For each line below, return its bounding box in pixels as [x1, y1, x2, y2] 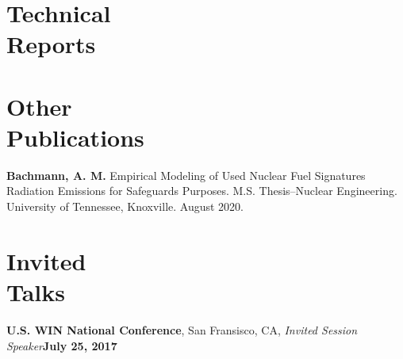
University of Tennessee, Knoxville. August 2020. [6, 198, 244, 215]
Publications [6, 120, 144, 153]
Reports [6, 28, 96, 60]
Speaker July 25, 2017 [6, 337, 117, 353]
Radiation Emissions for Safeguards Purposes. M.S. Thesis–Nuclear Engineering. [6, 182, 397, 199]
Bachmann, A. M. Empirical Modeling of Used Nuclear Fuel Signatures [6, 166, 366, 183]
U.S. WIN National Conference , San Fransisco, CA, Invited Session [6, 321, 358, 338]
